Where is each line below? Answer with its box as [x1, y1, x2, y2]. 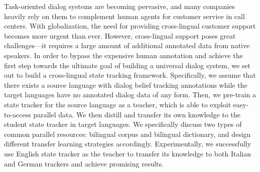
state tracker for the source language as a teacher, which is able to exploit [4, 99, 231, 109]
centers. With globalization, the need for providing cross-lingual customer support [4, 21, 256, 31]
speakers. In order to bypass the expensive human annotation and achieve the [4, 50, 243, 60]
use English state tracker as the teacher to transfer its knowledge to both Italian [4, 148, 251, 158]
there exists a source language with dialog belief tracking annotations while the [4, 79, 247, 90]
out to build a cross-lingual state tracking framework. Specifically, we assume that [4, 70, 256, 80]
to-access [4, 109, 31, 119]
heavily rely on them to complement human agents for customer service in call [4, 11, 245, 21]
